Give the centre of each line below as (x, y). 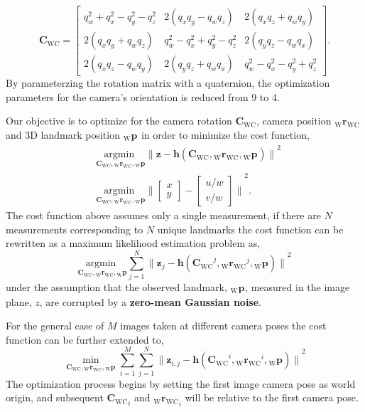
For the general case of (55, 326)
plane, (19, 301)
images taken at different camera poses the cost (223, 326)
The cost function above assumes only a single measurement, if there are (163, 215)
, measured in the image (298, 286)
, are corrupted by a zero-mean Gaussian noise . (151, 301)
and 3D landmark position (63, 134)
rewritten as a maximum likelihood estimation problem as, (133, 243)
